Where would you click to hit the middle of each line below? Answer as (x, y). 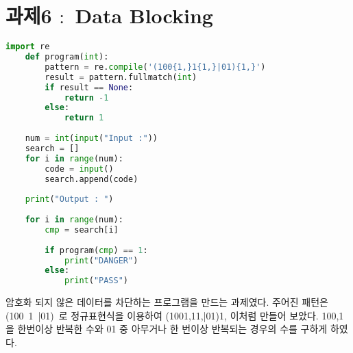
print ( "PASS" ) (96, 281)
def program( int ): (67, 57)
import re (28, 47)
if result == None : (89, 87)
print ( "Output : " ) (69, 199)
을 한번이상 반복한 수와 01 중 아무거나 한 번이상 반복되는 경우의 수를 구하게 (167, 329)
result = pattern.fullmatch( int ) (121, 77)
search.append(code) (92, 179)
